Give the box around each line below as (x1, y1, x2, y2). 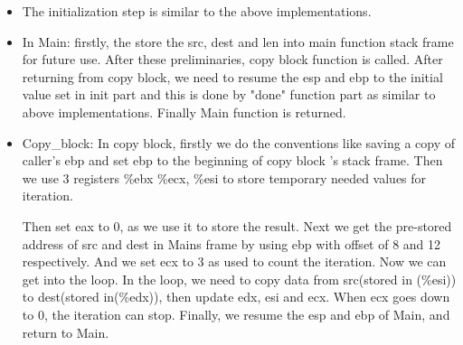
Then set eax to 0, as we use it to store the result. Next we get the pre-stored (22, 216, 452, 235)
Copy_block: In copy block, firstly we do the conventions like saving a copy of (22, 133, 455, 152)
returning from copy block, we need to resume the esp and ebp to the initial (22, 67, 443, 86)
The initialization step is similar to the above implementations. (22, 2, 372, 20)
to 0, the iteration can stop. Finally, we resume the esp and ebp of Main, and (22, 304, 450, 323)
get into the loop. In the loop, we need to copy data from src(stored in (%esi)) (22, 269, 457, 288)
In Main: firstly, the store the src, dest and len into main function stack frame (22, 32, 454, 51)
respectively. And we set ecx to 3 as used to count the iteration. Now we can (22, 252, 447, 271)
